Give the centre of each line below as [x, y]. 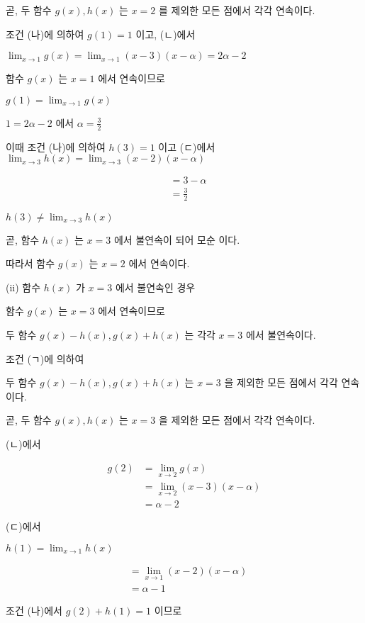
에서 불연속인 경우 [155, 287]
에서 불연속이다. [281, 334]
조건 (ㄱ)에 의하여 [45, 358]
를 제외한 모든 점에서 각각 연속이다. [237, 10]
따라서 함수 [30, 263]
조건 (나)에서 [34, 610]
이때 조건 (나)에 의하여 [56, 146]
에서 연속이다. [159, 263]
